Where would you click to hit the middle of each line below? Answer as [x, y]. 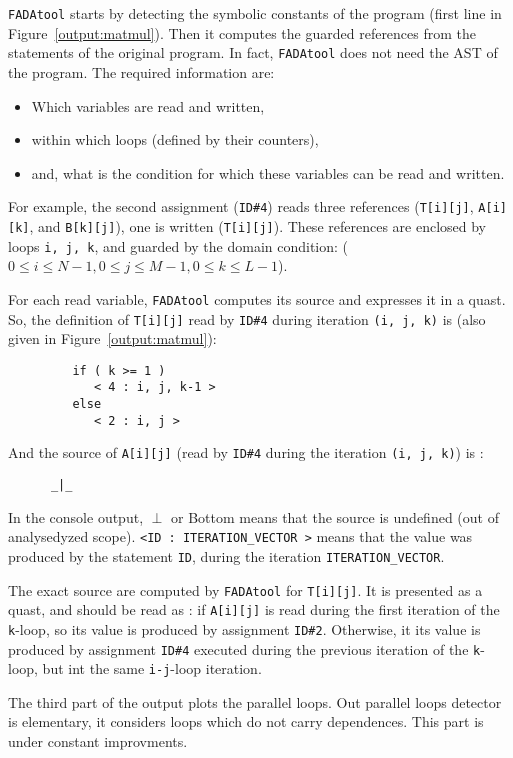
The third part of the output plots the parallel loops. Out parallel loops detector [255, 701]
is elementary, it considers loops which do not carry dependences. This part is [246, 721]
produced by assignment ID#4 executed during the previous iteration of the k [244, 648]
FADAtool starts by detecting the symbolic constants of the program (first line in [255, 13]
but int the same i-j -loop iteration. [152, 668]
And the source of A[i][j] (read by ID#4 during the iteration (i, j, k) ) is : [246, 452]
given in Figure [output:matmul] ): [112, 338]
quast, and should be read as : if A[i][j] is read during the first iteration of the [254, 609]
